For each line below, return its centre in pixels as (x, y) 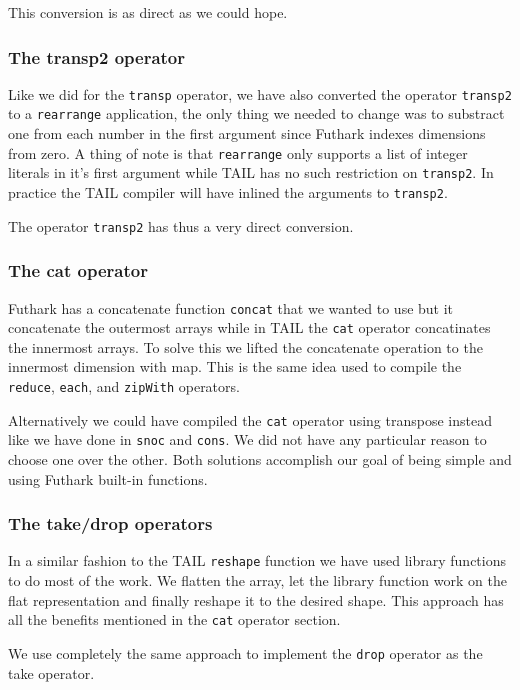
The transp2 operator (97, 56)
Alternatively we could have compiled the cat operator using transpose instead (250, 419)
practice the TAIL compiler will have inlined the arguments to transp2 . (228, 192)
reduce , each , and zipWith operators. (124, 386)
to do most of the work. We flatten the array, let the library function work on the (257, 580)
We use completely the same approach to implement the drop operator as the (245, 652)
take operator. (51, 672)
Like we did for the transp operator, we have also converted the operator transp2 (260, 93)
